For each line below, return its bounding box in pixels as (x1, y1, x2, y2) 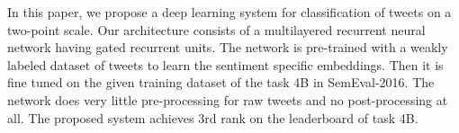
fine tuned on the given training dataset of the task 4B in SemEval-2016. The (7, 73, 435, 92)
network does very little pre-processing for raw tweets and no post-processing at (7, 90, 448, 109)
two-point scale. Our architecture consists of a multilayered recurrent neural (7, 20, 426, 39)
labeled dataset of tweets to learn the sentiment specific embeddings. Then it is (7, 55, 444, 74)
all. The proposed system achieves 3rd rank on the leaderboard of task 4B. (7, 108, 418, 127)
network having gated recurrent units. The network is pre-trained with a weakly (7, 38, 448, 57)
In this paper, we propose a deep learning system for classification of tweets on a (7, 3, 452, 21)
